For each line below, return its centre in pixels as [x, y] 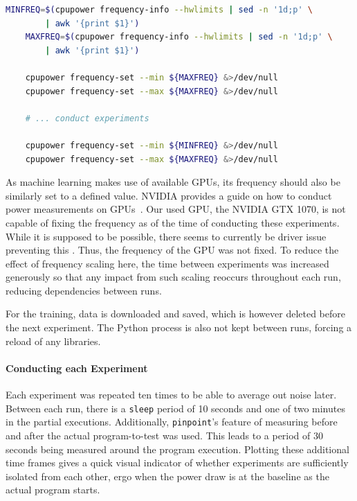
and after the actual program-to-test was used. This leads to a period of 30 [165, 435]
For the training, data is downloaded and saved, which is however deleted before [175, 314]
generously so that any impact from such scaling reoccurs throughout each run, [173, 277]
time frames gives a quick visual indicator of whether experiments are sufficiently [177, 463]
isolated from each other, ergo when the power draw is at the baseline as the [167, 476]
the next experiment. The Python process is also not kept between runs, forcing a [179, 327]
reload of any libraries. [53, 341]
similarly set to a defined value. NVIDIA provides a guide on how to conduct [169, 195]
